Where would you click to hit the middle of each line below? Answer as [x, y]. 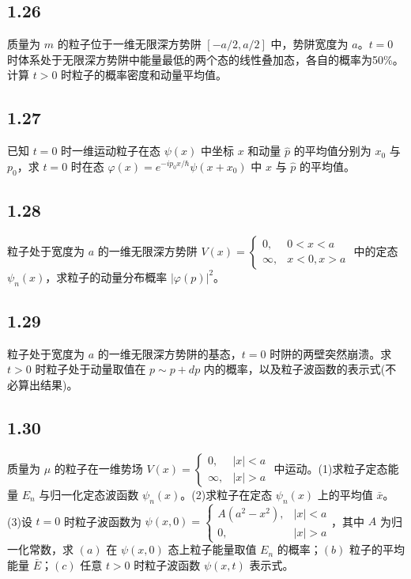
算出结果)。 [48, 384]
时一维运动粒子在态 [111, 151]
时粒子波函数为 [102, 521]
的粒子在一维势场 [98, 468]
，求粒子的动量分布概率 [106, 276]
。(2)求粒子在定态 [226, 494]
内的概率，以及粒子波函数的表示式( [294, 369]
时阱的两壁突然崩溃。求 [331, 353]
